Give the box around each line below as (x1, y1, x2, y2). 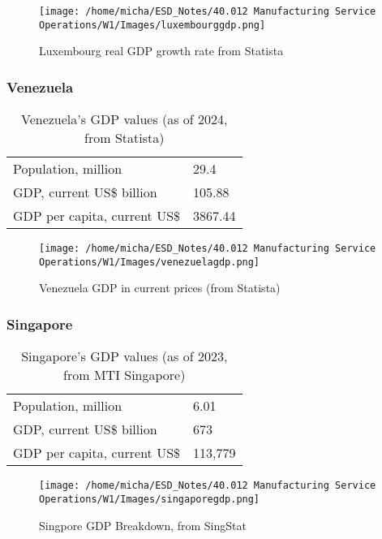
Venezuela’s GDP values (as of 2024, (20, 110, 228, 129)
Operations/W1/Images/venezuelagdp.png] (39, 256, 260, 268)
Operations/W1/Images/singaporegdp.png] (39, 493, 260, 505)
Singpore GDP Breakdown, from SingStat (39, 516, 247, 533)
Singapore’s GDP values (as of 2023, (21, 347, 228, 366)
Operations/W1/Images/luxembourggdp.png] (39, 19, 266, 31)
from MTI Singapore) (63, 365, 186, 385)
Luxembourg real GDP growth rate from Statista (39, 42, 284, 59)
